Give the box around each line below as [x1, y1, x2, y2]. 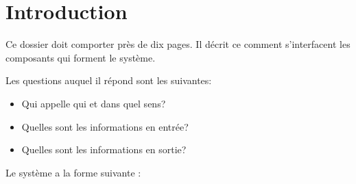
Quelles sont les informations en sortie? [21, 142, 187, 157]
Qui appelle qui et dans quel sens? [21, 96, 166, 110]
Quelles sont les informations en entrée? [21, 119, 189, 133]
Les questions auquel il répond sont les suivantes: [5, 73, 212, 88]
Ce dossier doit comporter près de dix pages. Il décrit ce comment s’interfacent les [5, 37, 351, 51]
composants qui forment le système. [5, 50, 156, 64]
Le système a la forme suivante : [5, 165, 141, 179]
